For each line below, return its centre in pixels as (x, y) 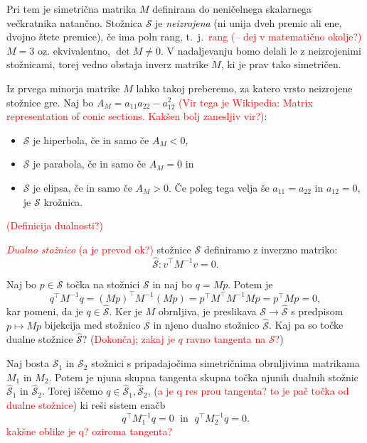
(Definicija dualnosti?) (55, 225)
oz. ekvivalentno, (74, 50)
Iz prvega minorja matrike (63, 88)
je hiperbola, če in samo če (91, 140)
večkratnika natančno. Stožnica (75, 22)
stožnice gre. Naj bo (50, 102)
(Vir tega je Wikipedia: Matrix (246, 102)
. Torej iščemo (72, 391)
